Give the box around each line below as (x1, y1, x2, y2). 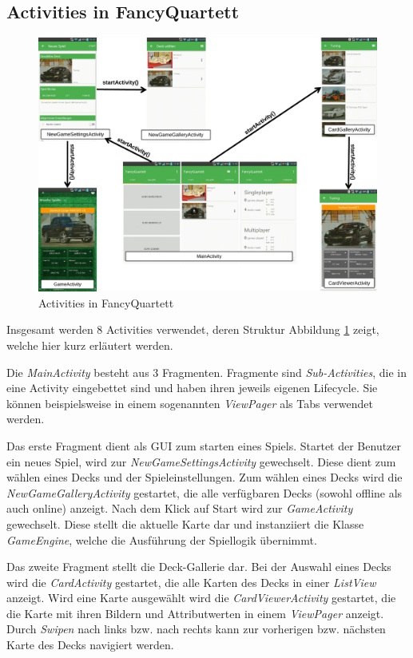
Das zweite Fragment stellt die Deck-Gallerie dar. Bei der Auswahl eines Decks (6, 558, 391, 575)
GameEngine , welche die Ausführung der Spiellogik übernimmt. (6, 531, 317, 548)
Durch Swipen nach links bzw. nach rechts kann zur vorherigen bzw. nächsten (6, 620, 386, 637)
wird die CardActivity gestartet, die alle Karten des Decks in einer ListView (6, 573, 376, 590)
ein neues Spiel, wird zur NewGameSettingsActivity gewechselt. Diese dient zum (6, 453, 396, 470)
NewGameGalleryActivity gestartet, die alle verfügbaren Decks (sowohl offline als (6, 484, 403, 501)
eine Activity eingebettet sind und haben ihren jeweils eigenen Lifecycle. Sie (6, 379, 378, 396)
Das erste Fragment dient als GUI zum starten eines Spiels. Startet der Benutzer (6, 437, 402, 454)
